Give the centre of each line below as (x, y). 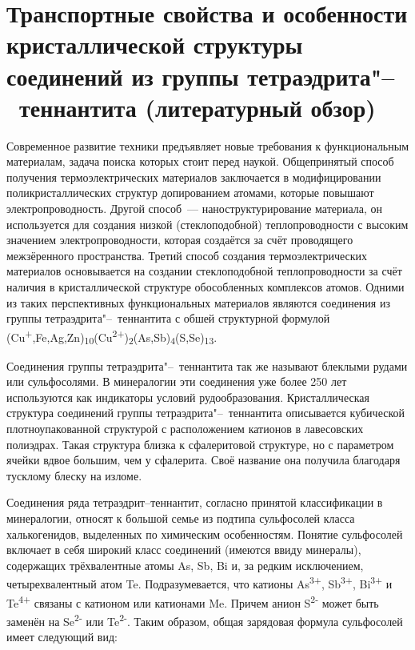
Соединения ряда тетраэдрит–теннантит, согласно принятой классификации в (195, 502)
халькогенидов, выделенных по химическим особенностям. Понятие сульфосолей (205, 534)
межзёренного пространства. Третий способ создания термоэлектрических (187, 255)
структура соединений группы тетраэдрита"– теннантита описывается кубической (206, 413)
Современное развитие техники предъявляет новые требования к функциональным (208, 145)
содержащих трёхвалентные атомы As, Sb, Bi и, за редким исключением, (185, 565)
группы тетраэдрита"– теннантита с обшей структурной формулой (168, 318)
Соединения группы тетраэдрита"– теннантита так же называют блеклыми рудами (207, 365)
